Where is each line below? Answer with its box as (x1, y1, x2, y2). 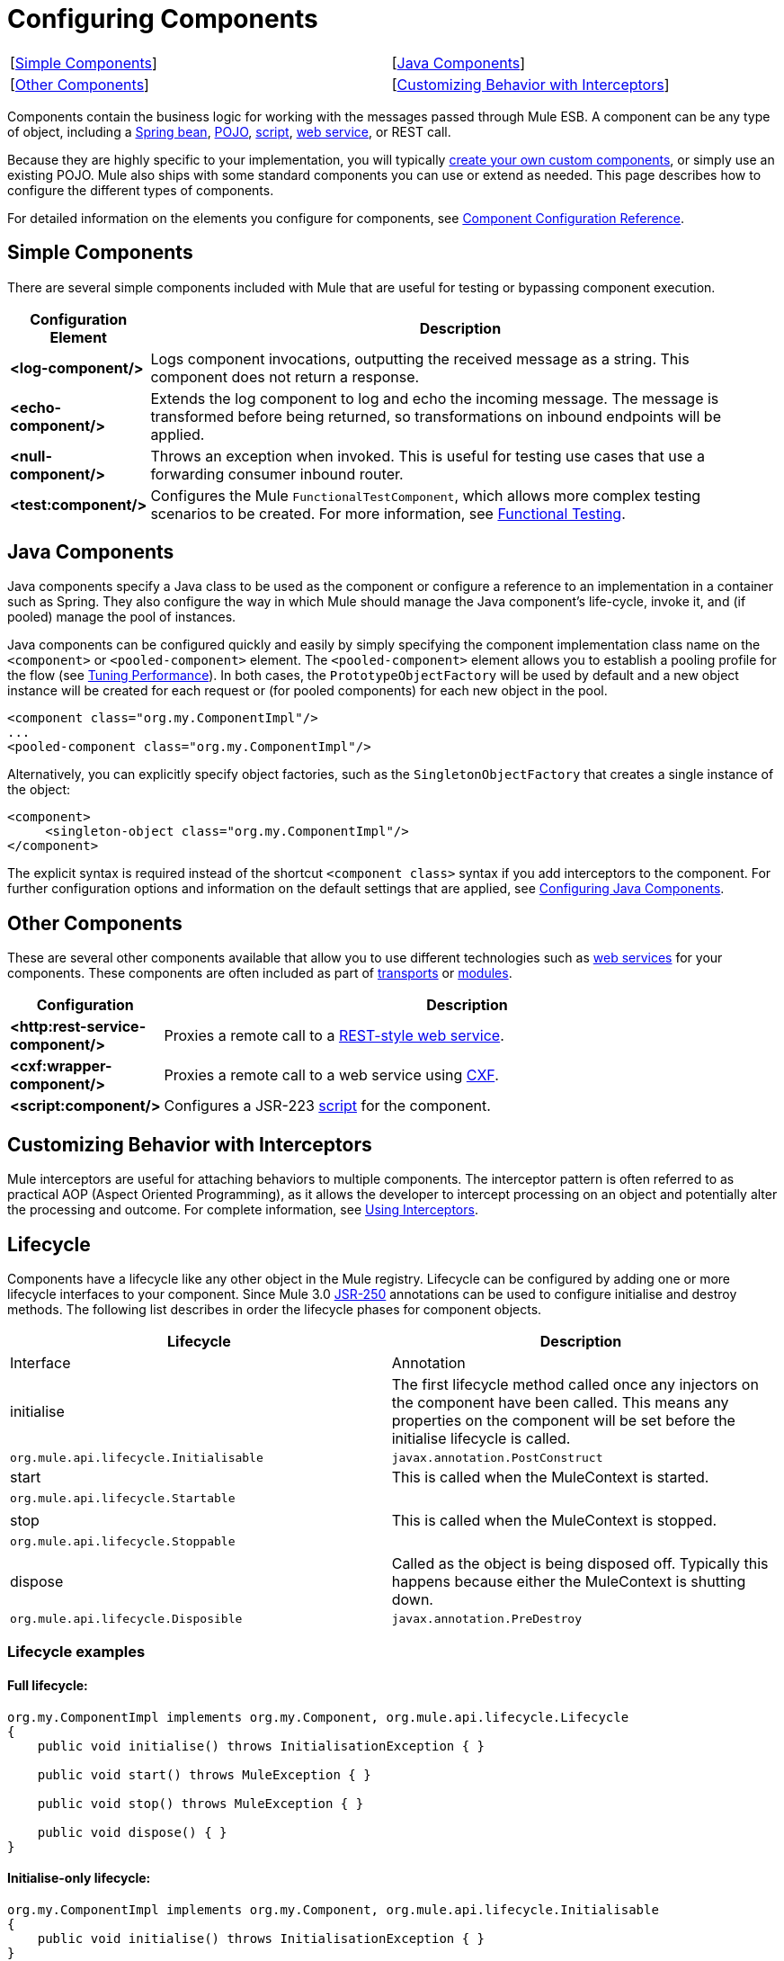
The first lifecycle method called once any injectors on (391, 1374, 759, 1393)
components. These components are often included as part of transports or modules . (7, 965, 512, 981)
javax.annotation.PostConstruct (391, 1450, 603, 1464)
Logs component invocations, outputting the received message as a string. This (150, 349, 690, 368)
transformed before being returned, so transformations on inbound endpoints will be (150, 407, 721, 425)
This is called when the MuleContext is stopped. (391, 1510, 717, 1529)
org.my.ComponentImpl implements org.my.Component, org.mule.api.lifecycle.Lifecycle (7, 1709, 629, 1724)
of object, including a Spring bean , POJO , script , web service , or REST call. (7, 123, 451, 139)
